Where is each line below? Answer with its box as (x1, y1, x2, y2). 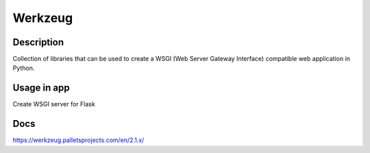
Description (12, 36, 64, 48)
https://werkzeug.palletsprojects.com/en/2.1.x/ (12, 136, 145, 144)
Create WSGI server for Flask (12, 100, 95, 108)
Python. (12, 64, 35, 72)
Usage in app (12, 82, 70, 94)
